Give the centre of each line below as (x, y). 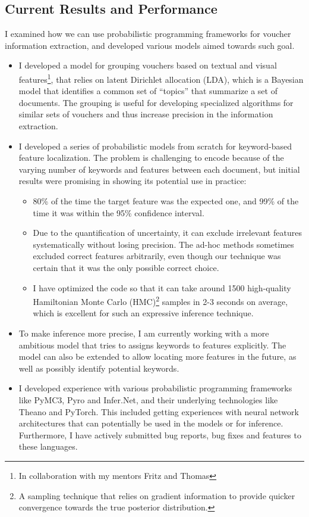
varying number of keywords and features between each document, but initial (159, 169)
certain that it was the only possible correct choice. (126, 267)
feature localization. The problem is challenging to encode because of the (151, 158)
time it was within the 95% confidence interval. (119, 212)
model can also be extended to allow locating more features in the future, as (157, 356)
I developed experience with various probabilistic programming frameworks (155, 388)
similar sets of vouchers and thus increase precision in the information (146, 114)
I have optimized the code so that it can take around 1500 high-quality (162, 287)
